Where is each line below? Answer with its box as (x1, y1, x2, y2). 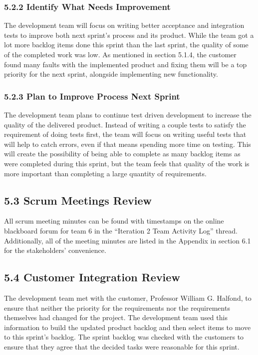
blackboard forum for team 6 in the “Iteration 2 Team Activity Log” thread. (4, 225, 238, 236)
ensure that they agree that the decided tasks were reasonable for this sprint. (4, 341, 240, 352)
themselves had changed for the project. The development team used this (4, 312, 228, 323)
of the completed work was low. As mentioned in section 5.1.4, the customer (4, 49, 237, 59)
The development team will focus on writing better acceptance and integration (4, 20, 245, 30)
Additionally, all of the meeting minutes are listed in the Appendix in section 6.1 (4, 235, 251, 245)
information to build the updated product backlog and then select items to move (4, 322, 251, 332)
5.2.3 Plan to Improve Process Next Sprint (4, 90, 180, 102)
